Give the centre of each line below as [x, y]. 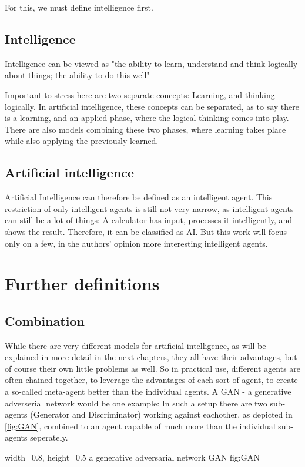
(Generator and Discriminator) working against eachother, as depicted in [161, 414]
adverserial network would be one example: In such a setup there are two [136, 403]
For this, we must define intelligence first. [79, 7]
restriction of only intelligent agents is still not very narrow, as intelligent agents [149, 208]
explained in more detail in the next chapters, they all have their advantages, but [151, 357]
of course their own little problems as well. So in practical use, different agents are [153, 368]
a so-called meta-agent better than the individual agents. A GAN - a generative [148, 392]
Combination [45, 320]
